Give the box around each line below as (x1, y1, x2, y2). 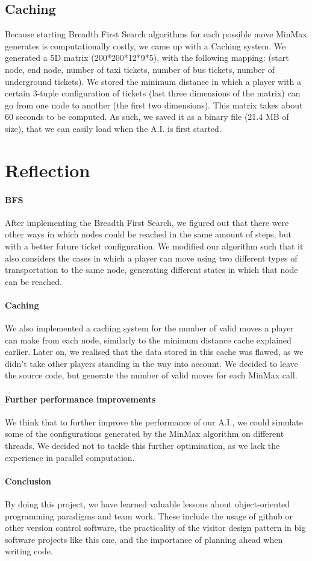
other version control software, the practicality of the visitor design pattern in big (5, 521, 306, 534)
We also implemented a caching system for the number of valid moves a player (5, 322, 294, 334)
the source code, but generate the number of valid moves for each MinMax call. (5, 369, 298, 381)
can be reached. (5, 275, 62, 287)
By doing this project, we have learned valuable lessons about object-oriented (5, 498, 290, 510)
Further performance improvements (5, 392, 156, 405)
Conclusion (5, 474, 52, 487)
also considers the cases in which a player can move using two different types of (5, 251, 298, 264)
